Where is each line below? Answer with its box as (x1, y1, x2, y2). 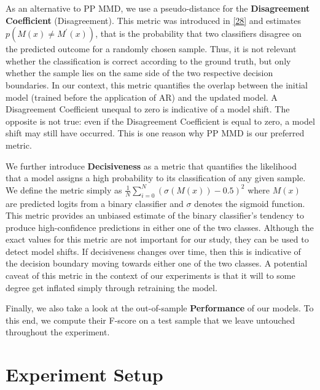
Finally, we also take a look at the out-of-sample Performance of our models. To (6, 302, 314, 314)
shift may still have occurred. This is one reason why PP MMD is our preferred (6, 127, 305, 139)
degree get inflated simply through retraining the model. (6, 281, 217, 294)
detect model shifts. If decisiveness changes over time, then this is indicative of (6, 244, 301, 257)
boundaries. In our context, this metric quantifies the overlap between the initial (6, 78, 308, 91)
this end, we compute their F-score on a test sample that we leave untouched (6, 313, 295, 326)
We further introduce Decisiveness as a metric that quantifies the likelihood (6, 159, 297, 172)
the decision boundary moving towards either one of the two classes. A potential (6, 257, 308, 270)
